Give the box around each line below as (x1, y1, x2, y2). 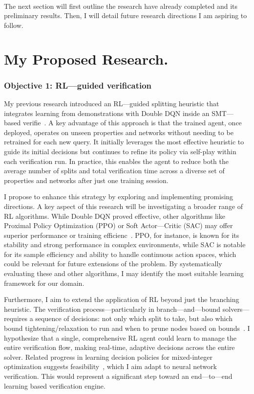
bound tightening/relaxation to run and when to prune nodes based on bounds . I (4, 323, 250, 333)
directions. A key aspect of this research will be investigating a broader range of (4, 201, 243, 211)
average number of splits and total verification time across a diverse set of (4, 165, 225, 176)
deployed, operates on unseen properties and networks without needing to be (4, 127, 233, 137)
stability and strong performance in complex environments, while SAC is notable (4, 239, 246, 250)
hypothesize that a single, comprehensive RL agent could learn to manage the (4, 332, 236, 343)
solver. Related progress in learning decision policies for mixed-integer (4, 351, 213, 362)
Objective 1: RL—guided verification (4, 79, 152, 91)
